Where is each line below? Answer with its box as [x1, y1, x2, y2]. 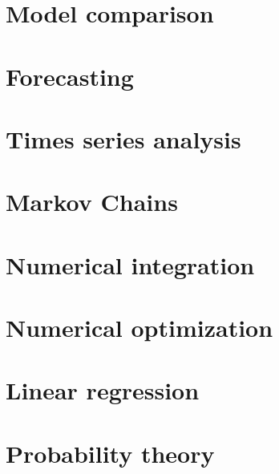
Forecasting [6, 59, 134, 92]
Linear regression [6, 374, 200, 407]
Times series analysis [6, 122, 241, 155]
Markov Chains [6, 185, 178, 218]
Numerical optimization [6, 311, 273, 344]
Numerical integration [6, 248, 255, 281]
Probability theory [6, 436, 215, 469]
